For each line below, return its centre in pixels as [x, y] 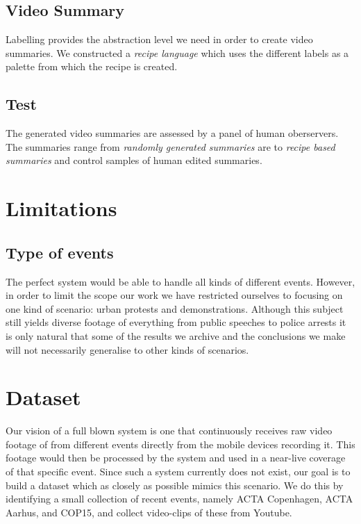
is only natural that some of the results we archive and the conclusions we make [176, 335]
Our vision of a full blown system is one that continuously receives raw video [169, 431]
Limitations [61, 208]
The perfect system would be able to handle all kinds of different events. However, [180, 281]
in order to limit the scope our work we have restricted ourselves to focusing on [174, 295]
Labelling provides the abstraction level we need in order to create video [159, 39]
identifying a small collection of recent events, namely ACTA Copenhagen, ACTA [179, 499]
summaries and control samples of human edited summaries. [134, 160]
